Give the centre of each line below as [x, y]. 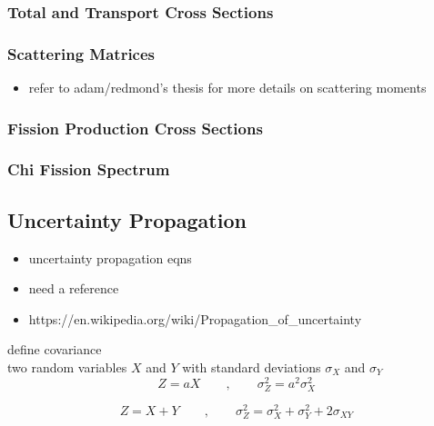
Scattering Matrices [81, 53]
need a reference [74, 288]
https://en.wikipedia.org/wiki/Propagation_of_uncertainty [195, 318]
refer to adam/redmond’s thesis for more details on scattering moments [227, 88]
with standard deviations [252, 367]
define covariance [55, 349]
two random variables [67, 367]
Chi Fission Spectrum [89, 169]
